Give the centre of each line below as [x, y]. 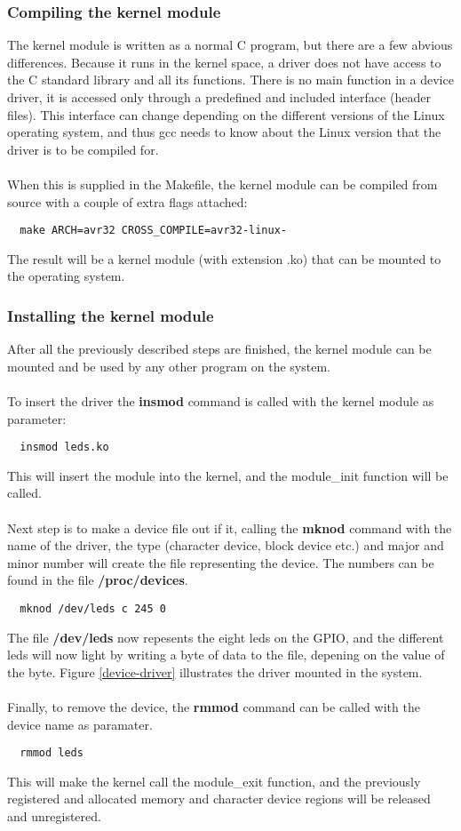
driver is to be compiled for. [83, 149]
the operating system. [66, 276]
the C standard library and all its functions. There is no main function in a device [230, 80]
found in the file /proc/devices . [98, 580]
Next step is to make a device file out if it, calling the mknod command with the [230, 527]
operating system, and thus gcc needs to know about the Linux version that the [224, 132]
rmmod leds [52, 753]
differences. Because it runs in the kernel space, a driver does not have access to [224, 62]
